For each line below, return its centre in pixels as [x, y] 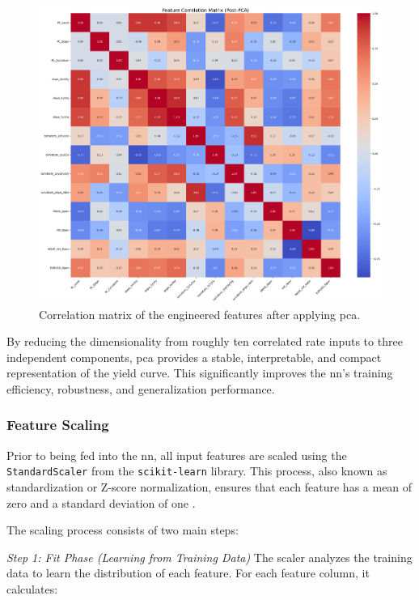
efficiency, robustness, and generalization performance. [141, 388]
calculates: [32, 588]
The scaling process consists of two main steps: [123, 530]
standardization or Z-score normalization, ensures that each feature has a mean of [209, 487]
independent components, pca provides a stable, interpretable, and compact [194, 357]
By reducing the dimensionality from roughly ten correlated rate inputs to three [205, 341]
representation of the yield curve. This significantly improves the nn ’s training [200, 373]
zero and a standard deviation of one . [101, 502]
